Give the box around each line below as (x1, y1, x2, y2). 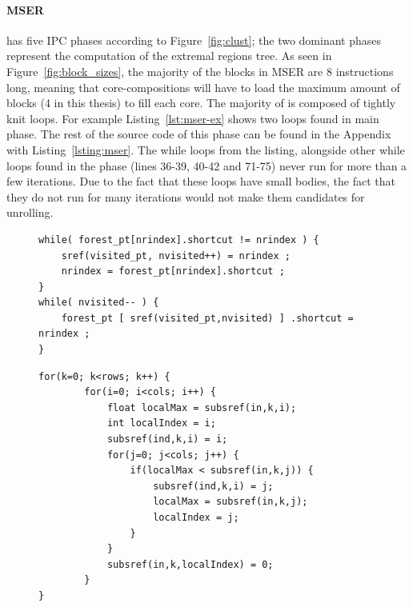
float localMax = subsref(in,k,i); (106, 401, 297, 413)
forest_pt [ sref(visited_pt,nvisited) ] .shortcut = (61, 312, 354, 324)
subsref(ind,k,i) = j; (153, 480, 274, 492)
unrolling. (6, 204, 54, 221)
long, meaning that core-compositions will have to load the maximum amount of (6, 78, 400, 95)
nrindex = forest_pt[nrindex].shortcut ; (61, 266, 285, 278)
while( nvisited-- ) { (38, 297, 159, 309)
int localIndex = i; (106, 417, 216, 429)
